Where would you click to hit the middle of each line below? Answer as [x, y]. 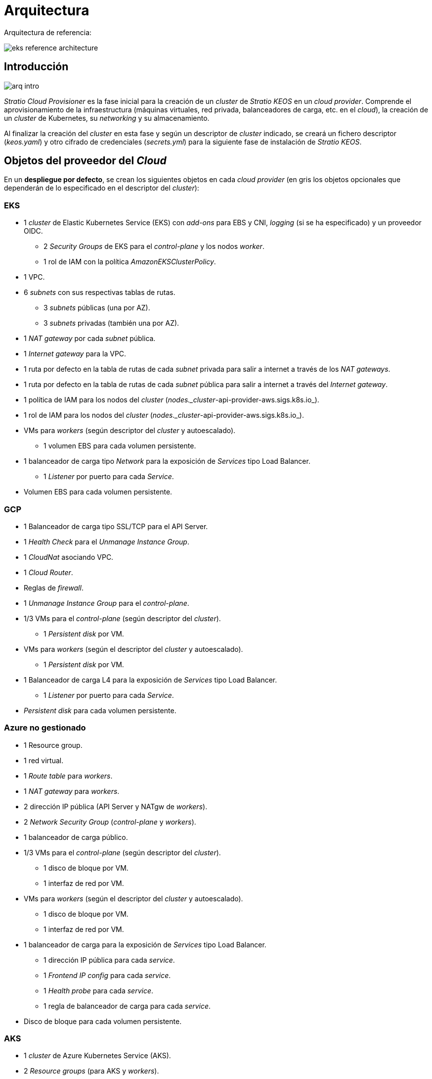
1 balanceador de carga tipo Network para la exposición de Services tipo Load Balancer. [167, 461]
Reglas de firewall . [54, 588]
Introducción [36, 67]
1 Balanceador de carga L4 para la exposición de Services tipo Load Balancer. [151, 680]
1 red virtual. [44, 760]
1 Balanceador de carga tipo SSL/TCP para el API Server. [116, 526]
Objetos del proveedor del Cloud [85, 161]
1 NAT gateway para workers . [72, 791]
